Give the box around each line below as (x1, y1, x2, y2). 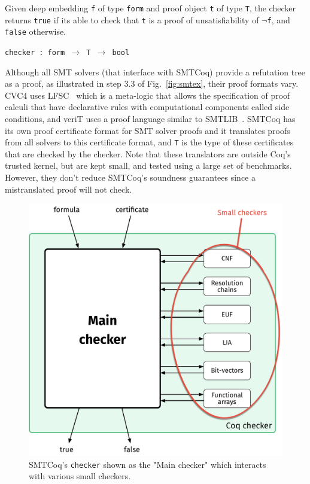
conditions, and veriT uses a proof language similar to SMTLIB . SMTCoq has (5, 112, 296, 124)
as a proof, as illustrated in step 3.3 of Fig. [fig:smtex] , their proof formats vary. (5, 77, 299, 90)
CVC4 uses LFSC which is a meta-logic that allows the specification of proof (5, 89, 290, 101)
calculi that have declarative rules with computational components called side (5, 101, 290, 113)
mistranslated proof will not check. (5, 182, 132, 195)
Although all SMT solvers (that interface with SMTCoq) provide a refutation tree (5, 65, 306, 78)
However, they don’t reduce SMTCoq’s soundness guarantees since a (5, 171, 256, 184)
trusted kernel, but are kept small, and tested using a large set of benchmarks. (5, 159, 292, 172)
